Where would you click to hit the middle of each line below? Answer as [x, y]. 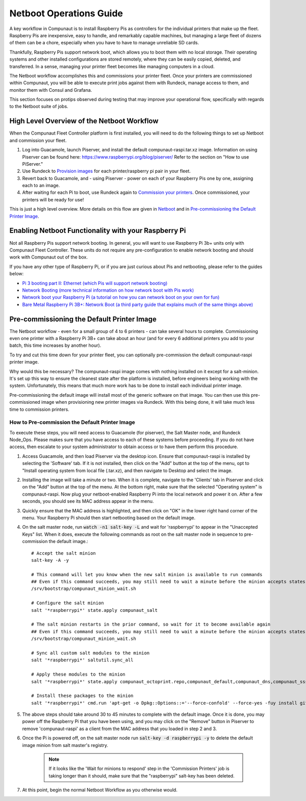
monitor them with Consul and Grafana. [51, 90]
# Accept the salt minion [64, 553]
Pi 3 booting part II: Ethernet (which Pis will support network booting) [95, 283]
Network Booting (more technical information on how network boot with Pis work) [108, 290]
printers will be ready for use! [53, 199]
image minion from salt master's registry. [65, 745]
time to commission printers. [40, 409]
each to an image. [41, 186]
